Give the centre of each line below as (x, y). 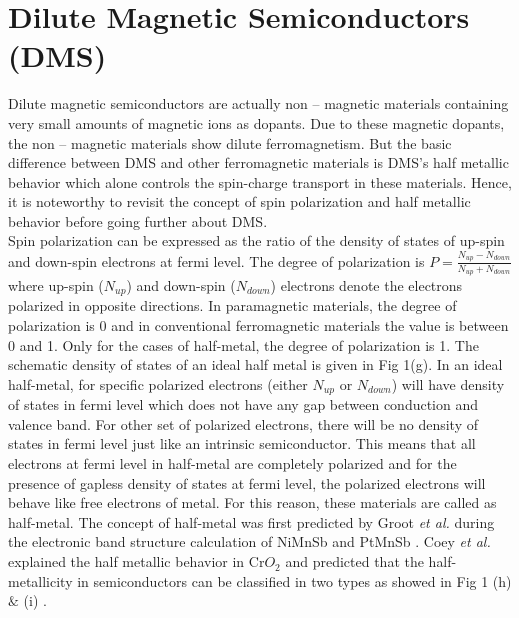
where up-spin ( (56, 285)
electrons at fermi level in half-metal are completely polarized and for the (232, 463)
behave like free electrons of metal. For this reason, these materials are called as (252, 502)
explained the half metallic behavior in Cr (136, 561)
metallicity (40, 580)
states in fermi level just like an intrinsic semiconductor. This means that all (242, 443)
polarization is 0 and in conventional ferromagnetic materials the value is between (258, 325)
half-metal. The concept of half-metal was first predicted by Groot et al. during (251, 521)
